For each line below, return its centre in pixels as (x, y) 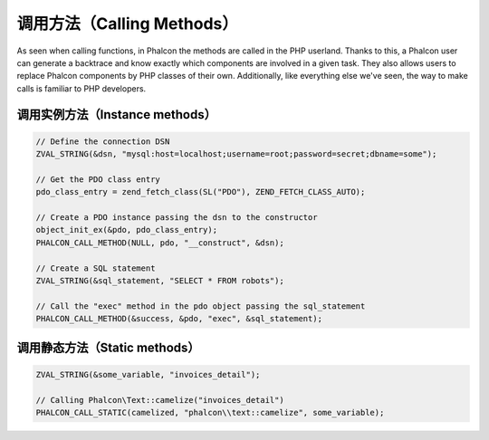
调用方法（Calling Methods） (128, 24)
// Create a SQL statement (96, 268)
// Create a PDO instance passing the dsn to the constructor (177, 218)
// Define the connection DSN (103, 141)
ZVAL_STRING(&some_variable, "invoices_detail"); (148, 374)
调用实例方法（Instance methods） (116, 115)
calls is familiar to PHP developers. (81, 88)
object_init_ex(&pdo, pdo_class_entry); (126, 230)
